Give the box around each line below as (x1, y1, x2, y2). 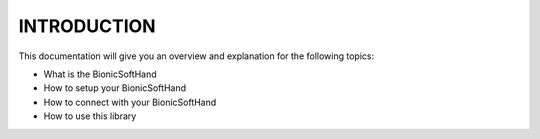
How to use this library (43, 110, 137, 122)
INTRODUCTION (18, 15, 156, 37)
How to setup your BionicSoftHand (43, 82, 187, 94)
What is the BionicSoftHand (43, 68, 157, 80)
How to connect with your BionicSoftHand (43, 96, 217, 108)
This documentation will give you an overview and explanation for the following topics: (18, 50, 375, 62)
